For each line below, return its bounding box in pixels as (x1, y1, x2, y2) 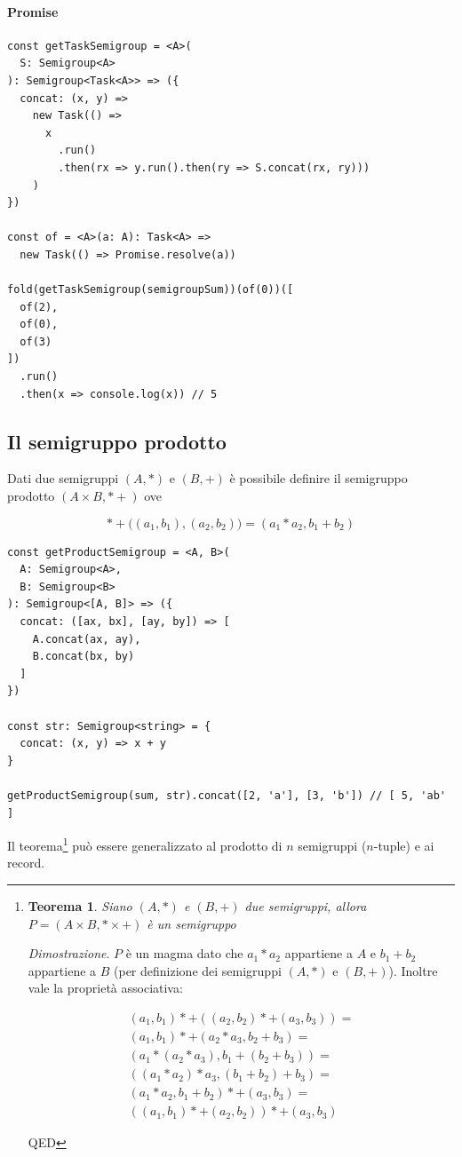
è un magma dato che (125, 944, 243, 963)
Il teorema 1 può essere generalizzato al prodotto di (7, 834, 283, 854)
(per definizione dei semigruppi (114, 961, 282, 979)
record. (7, 853, 45, 872)
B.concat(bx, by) (32, 650, 135, 663)
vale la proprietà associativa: (28, 979, 183, 997)
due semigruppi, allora (244, 897, 367, 915)
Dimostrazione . (28, 944, 110, 963)
